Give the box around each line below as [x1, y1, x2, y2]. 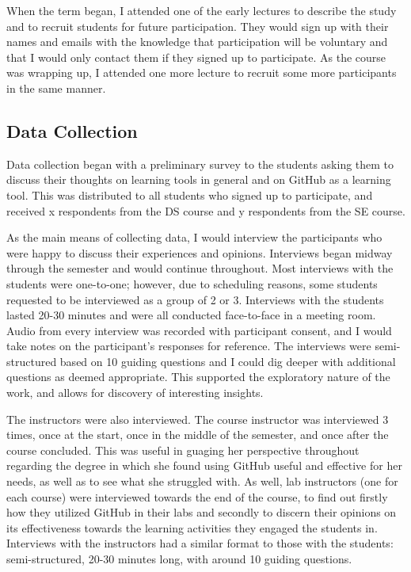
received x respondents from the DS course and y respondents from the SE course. [6, 202, 405, 219]
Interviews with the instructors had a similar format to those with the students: [6, 535, 394, 551]
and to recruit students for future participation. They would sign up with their [6, 17, 389, 34]
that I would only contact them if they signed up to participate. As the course [6, 48, 386, 65]
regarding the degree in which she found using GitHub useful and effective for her [6, 457, 402, 474]
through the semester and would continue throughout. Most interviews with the [6, 260, 394, 276]
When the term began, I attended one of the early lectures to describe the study [6, 2, 397, 18]
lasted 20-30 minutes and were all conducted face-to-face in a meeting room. [6, 307, 376, 323]
